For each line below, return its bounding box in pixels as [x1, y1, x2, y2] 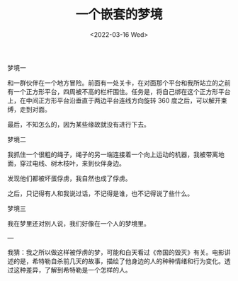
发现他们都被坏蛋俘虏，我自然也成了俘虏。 [7, 174, 132, 183]
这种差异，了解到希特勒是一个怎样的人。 [13, 265, 132, 274]
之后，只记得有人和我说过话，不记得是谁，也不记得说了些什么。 [7, 189, 193, 197]
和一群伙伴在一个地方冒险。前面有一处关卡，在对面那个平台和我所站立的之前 [7, 79, 231, 87]
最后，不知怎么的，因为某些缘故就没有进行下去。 [7, 120, 150, 128]
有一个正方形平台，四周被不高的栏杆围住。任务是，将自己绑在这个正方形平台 [7, 87, 231, 96]
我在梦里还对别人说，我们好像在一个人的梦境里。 [7, 219, 150, 227]
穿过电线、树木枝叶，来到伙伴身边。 [19, 159, 125, 167]
